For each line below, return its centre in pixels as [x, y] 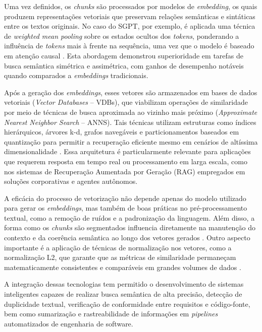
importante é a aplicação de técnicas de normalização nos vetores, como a [118, 247]
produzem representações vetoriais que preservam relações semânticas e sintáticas [130, 16]
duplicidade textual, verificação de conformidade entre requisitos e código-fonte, [127, 304]
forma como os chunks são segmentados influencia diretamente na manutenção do [130, 227]
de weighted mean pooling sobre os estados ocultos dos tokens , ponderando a [122, 36]
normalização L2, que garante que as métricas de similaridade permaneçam [120, 257]
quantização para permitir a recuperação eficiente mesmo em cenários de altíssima [131, 141]
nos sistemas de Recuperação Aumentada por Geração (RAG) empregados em [125, 171]
